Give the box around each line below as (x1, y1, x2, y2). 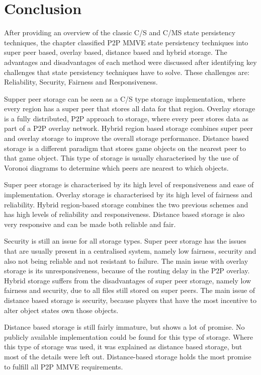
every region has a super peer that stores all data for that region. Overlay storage (4, 103, 255, 114)
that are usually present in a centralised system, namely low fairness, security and (4, 246, 256, 256)
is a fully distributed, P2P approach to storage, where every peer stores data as (4, 113, 249, 123)
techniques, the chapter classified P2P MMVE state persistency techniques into (4, 37, 248, 47)
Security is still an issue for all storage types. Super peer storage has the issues (4, 236, 246, 246)
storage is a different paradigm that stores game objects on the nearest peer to (4, 142, 246, 153)
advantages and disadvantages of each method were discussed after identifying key (4, 56, 257, 67)
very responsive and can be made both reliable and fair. (4, 218, 176, 229)
